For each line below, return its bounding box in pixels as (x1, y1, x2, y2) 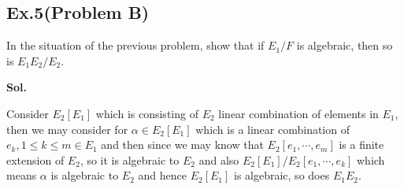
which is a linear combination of (195, 120, 350, 137)
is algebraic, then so (296, 37, 393, 54)
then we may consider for (6, 120, 128, 137)
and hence (138, 167, 187, 183)
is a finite (339, 136, 384, 153)
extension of (6, 151, 65, 168)
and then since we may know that (101, 136, 264, 153)
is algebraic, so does (234, 167, 330, 183)
